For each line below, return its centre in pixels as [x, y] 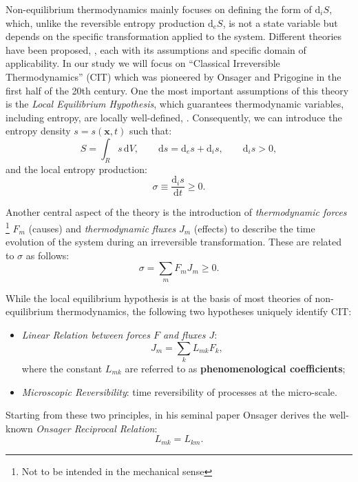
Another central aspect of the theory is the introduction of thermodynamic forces [176, 212]
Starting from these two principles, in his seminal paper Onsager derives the [166, 415]
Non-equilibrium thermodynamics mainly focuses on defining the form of [159, 9]
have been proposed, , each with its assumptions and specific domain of [156, 49]
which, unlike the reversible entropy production [105, 22]
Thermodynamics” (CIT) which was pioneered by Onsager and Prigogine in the [173, 76]
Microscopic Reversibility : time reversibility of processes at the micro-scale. [179, 391]
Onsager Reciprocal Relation [95, 428]
